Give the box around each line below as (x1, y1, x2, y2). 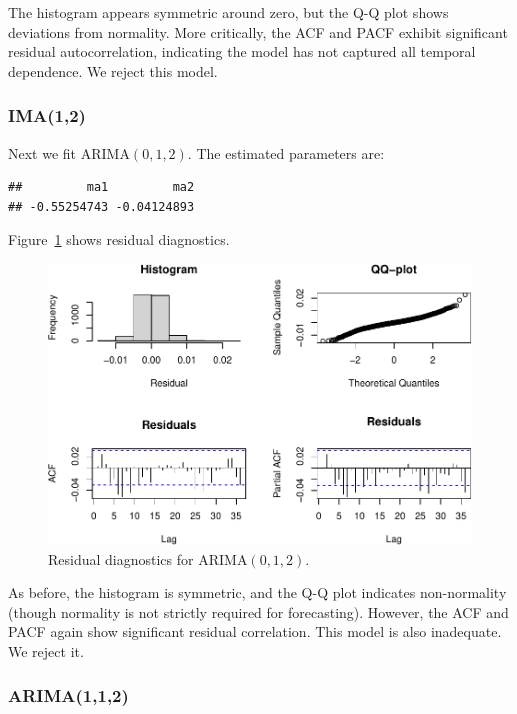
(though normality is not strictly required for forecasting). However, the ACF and (8, 601, 509, 622)
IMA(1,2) (8, 103, 86, 128)
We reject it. (8, 640, 84, 661)
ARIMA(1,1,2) (8, 683, 129, 708)
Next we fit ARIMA (8, 142, 130, 163)
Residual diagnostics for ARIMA (48, 548, 248, 569)
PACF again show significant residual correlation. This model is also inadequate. (8, 621, 502, 642)
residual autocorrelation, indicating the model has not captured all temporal (8, 41, 476, 62)
